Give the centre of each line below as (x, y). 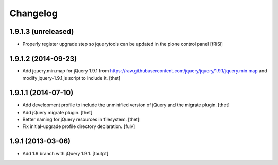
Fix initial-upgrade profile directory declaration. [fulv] (79, 126)
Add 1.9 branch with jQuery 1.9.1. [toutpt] (65, 154)
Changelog (33, 13)
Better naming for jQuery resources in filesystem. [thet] (81, 120)
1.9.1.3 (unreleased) (42, 32)
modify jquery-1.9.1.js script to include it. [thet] (72, 78)
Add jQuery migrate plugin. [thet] (57, 112)
